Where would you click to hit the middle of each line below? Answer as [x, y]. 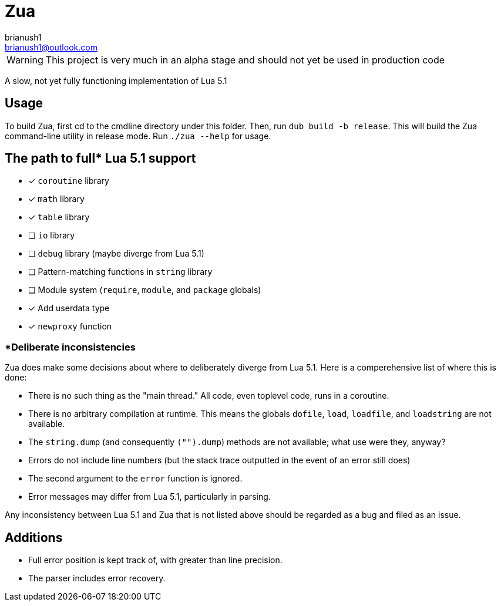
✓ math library [56, 199]
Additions [34, 537]
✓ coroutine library [69, 181]
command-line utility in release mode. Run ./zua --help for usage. [138, 136]
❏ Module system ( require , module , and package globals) [145, 290]
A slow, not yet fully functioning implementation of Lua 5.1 [116, 80]
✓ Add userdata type [69, 308]
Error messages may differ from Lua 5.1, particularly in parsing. [149, 497]
